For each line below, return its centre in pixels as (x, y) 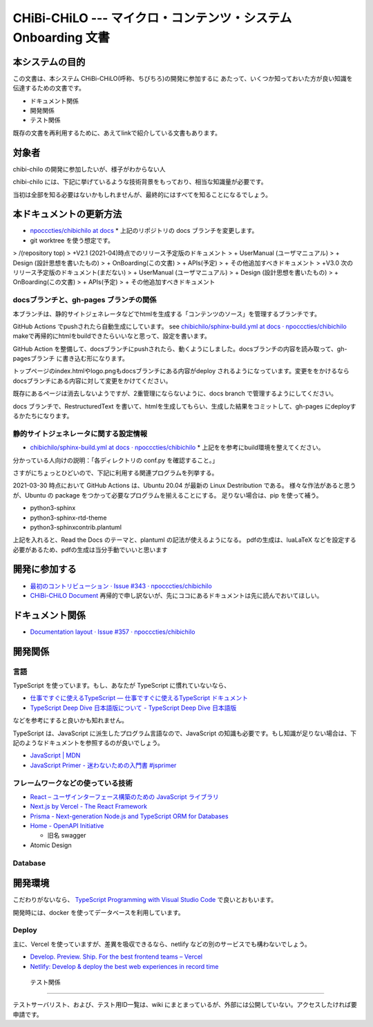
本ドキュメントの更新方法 (67, 214)
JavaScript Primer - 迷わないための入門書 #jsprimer (103, 765)
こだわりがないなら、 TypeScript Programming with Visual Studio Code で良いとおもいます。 (145, 900)
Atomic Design (51, 845)
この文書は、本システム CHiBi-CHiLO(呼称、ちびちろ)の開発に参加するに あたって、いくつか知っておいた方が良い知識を (183, 78)
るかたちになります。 (43, 416)
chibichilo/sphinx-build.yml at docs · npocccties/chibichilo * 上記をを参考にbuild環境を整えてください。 (177, 447)
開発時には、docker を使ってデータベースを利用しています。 (98, 912)
